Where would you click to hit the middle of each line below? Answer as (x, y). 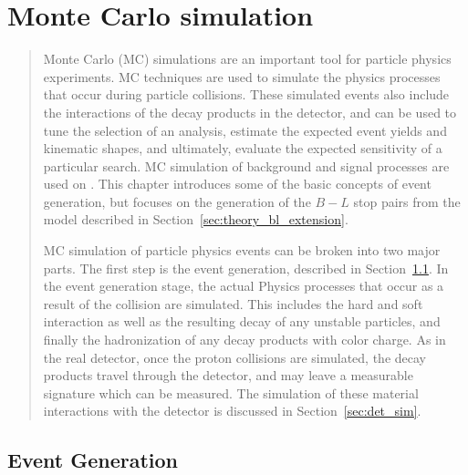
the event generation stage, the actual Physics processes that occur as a (244, 286)
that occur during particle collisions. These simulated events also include (246, 94)
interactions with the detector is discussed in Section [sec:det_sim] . (232, 411)
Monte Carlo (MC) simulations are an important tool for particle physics (247, 59)
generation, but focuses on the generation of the (177, 201)
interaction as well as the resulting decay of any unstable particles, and (242, 321)
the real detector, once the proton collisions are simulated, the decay (234, 357)
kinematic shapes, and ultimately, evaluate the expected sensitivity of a (243, 148)
